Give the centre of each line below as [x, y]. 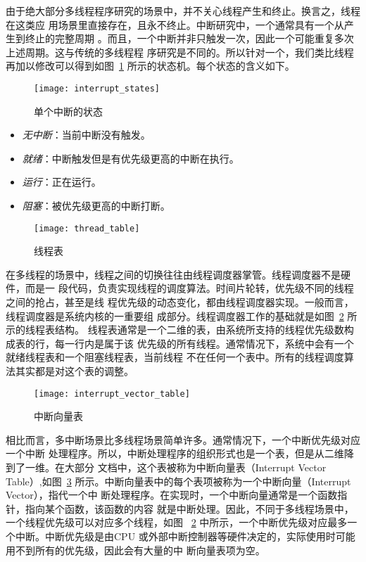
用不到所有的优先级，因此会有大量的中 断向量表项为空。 [135, 550]
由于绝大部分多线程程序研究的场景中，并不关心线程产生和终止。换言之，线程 [183, 11]
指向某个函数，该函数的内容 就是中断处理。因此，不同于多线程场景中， [189, 508]
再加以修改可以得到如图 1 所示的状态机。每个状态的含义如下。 [150, 66]
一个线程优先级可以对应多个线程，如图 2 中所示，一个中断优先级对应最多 [177, 522]
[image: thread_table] [87, 228]
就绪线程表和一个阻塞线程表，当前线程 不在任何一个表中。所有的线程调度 [175, 357]
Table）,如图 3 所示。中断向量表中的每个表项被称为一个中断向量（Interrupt [178, 481]
